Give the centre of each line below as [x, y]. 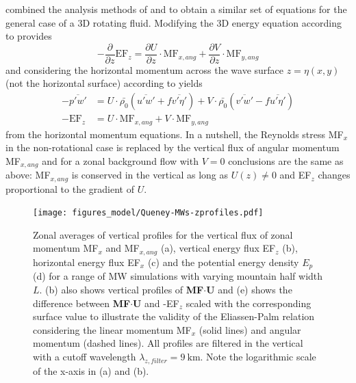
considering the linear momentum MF [112, 329]
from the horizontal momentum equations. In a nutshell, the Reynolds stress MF [175, 134]
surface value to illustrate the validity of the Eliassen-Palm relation [174, 316]
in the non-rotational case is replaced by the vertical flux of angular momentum [173, 147]
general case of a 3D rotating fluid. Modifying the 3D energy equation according [174, 22]
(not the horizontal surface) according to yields [104, 83]
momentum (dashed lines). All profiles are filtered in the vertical [168, 343]
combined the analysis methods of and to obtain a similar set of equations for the [176, 9]
